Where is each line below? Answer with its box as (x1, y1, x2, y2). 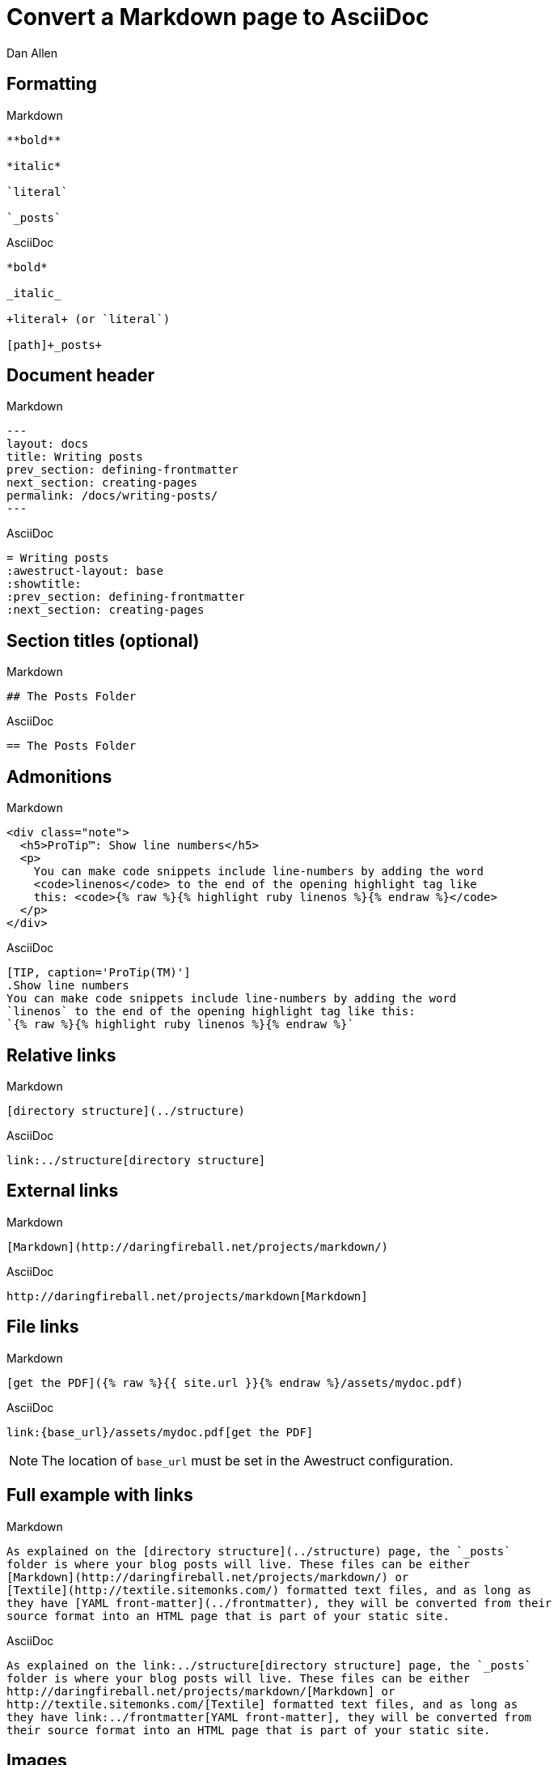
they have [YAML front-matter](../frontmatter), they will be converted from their (6, 1596, 552, 1610)
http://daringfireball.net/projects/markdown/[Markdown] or (6, 1684, 395, 1698)
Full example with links (6, 1485, 193, 1506)
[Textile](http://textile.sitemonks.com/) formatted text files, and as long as (6, 1583, 532, 1597)
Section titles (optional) (6, 630, 200, 651)
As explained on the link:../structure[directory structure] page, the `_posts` (6, 1658, 532, 1672)
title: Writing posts (6, 450, 143, 464)
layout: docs (6, 437, 89, 451)
